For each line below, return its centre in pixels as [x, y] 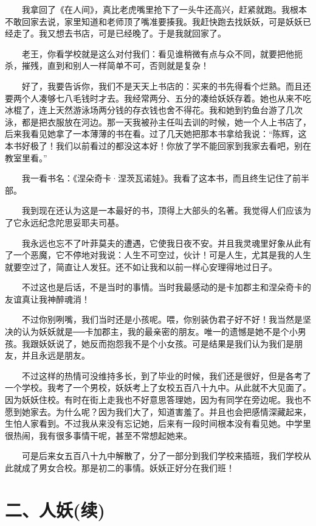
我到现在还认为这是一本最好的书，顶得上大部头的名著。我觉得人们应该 [162, 210]
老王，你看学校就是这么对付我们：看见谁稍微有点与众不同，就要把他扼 [162, 53]
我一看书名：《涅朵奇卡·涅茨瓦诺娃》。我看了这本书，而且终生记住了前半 [165, 178]
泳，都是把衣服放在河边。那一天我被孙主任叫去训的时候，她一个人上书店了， [158, 121]
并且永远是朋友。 [56, 355]
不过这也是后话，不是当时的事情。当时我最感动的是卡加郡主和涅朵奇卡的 [166, 287]
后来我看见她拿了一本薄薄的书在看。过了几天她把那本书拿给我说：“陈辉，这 [156, 134]
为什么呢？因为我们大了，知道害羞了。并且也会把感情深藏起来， [183, 411]
